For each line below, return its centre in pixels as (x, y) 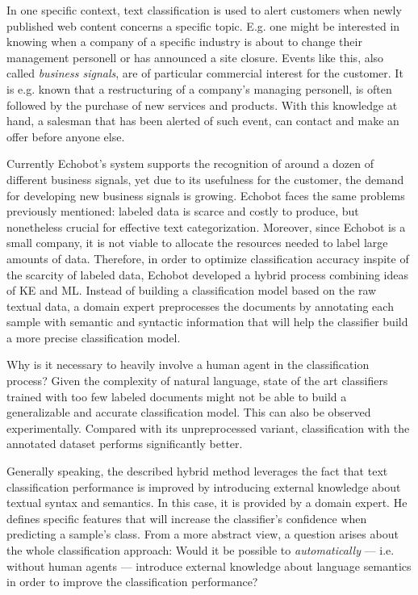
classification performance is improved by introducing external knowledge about (204, 486)
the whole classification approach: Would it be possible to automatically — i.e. (201, 550)
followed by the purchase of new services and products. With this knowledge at (202, 105)
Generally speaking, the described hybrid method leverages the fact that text (197, 471)
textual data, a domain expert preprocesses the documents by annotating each (200, 306)
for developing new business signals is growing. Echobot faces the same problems (206, 195)
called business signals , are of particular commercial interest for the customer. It (205, 73)
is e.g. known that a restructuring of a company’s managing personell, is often (199, 88)
